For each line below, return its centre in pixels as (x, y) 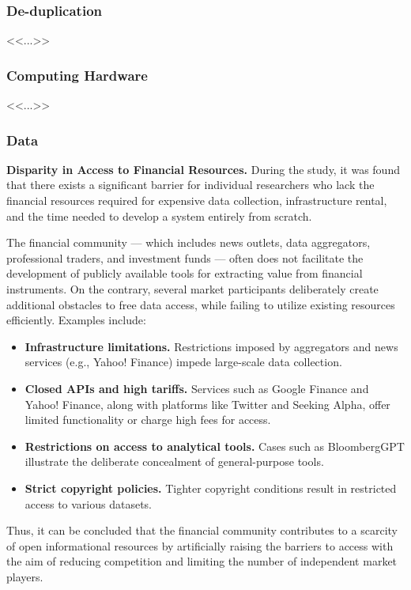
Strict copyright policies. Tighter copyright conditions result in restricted (211, 488)
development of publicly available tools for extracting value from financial (185, 273)
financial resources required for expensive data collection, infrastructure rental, (197, 200)
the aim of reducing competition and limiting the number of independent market (202, 561)
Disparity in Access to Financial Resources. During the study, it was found (203, 169)
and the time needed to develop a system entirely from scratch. (159, 216)
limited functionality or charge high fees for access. (148, 420)
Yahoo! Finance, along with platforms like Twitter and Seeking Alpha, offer (207, 404)
